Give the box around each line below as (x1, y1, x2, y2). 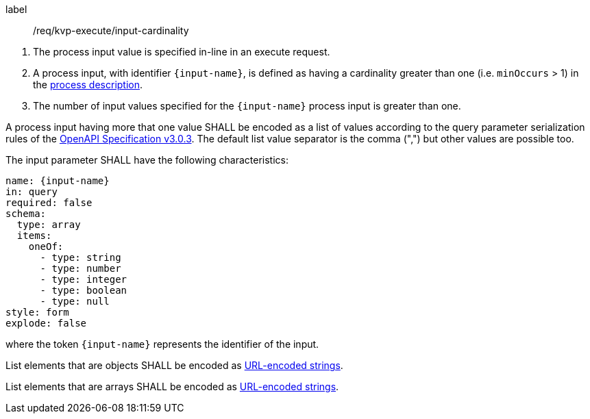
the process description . (33, 79, 143, 90)
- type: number (40, 263, 121, 274)
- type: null (40, 296, 110, 307)
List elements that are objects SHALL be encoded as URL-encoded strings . (5, 359, 343, 371)
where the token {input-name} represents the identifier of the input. (5, 338, 319, 350)
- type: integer (40, 274, 127, 285)
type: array (16, 219, 81, 230)
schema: (5, 208, 47, 219)
